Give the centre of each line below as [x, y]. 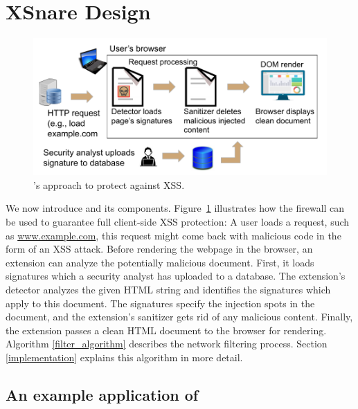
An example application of [102, 394]
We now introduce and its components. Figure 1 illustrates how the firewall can [175, 208]
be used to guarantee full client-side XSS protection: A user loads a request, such [178, 221]
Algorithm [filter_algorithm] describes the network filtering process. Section [167, 344]
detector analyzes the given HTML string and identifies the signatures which [168, 289]
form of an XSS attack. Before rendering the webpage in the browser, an [159, 249]
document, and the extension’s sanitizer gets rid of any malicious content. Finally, [179, 317]
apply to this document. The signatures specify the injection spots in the [160, 303]
